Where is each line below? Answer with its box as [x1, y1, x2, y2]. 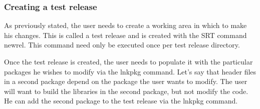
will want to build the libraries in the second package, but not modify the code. [4, 85, 248, 96]
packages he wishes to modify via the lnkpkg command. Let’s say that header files [4, 66, 256, 76]
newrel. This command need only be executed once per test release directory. [4, 39, 240, 50]
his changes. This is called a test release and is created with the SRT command [4, 29, 247, 40]
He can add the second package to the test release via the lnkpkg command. [4, 95, 238, 106]
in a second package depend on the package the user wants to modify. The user [4, 76, 247, 86]
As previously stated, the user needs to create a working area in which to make [4, 20, 247, 30]
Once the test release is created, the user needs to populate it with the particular [4, 56, 253, 66]
